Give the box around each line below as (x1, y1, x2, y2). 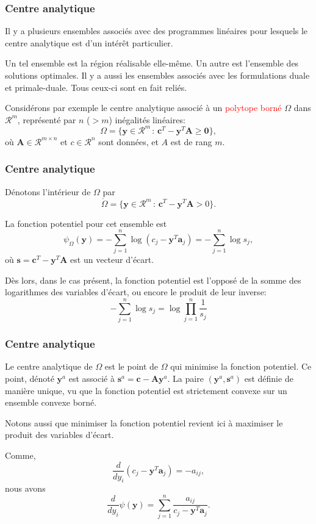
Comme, (5, 448, 36, 461)
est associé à (68, 371, 115, 384)
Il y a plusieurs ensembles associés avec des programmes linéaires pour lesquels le (5, 24, 308, 37)
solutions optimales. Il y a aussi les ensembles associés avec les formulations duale (5, 69, 310, 81)
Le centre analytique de (5, 360, 93, 373)
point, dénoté (5, 371, 54, 384)
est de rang (170, 135, 212, 148)
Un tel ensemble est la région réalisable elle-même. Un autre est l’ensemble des (5, 57, 299, 70)
